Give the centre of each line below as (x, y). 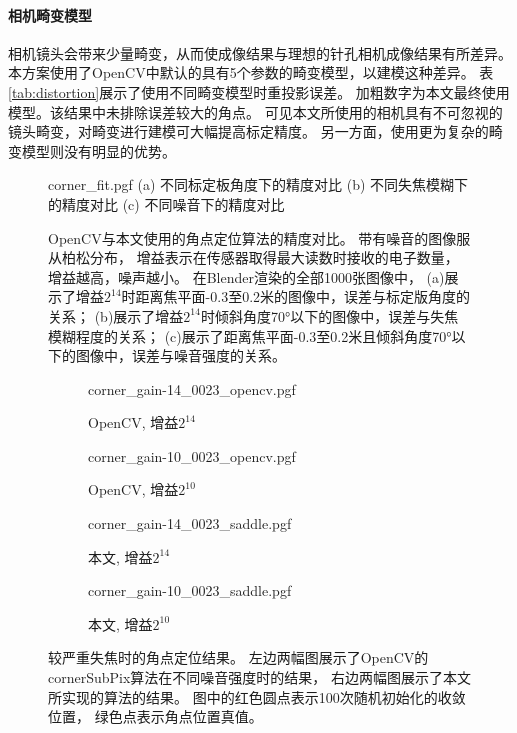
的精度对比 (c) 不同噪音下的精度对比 (166, 203)
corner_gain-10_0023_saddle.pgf (190, 590)
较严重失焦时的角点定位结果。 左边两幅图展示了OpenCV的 (238, 657)
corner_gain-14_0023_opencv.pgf (192, 388)
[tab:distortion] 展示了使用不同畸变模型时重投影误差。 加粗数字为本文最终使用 (259, 91)
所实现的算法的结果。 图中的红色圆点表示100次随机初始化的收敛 (257, 696)
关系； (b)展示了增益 (116, 315)
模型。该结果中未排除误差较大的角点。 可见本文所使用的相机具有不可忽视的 (255, 111)
